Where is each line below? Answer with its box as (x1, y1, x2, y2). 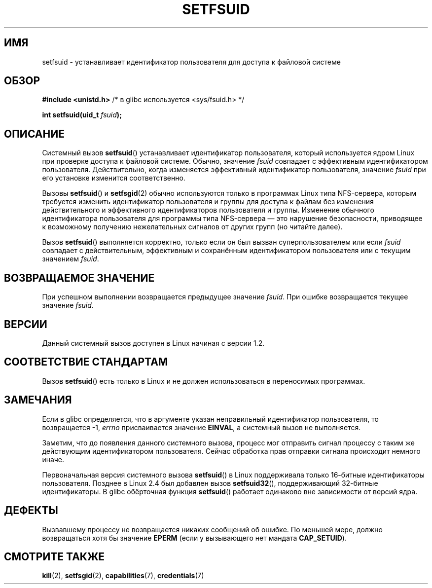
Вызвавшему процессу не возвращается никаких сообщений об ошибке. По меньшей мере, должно (42, 525, 383, 534)
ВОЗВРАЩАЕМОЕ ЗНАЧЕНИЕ (4, 271, 155, 284)
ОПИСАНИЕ (4, 127, 65, 140)
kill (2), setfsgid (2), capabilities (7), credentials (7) (42, 571, 204, 580)
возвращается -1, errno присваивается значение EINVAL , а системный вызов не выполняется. (42, 423, 361, 432)
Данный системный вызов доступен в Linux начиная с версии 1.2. (42, 338, 265, 347)
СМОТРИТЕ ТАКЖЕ (4, 550, 105, 563)
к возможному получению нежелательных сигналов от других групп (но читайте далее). (42, 222, 343, 231)
